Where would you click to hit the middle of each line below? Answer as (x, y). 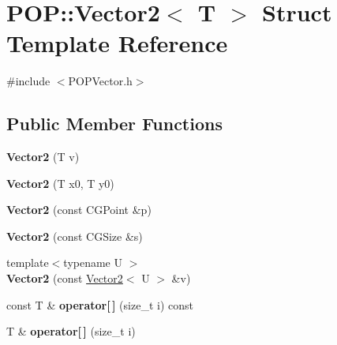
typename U (93, 262)
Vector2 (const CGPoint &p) (79, 210)
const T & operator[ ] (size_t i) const (100, 304)
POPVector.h (100, 81)
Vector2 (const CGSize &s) (75, 236)
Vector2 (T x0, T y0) (60, 183)
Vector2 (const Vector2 (65, 278)
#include (28, 81)
